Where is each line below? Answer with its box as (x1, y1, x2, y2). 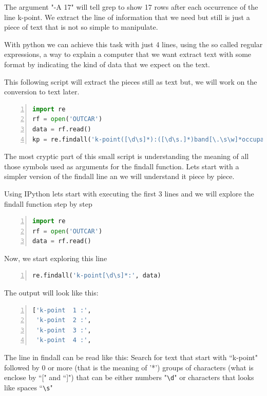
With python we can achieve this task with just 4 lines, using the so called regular (4, 38, 263, 49)
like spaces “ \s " (4, 382, 53, 392)
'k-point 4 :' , (36, 336, 91, 344)
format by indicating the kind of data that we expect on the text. (4, 58, 211, 69)
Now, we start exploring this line (4, 252, 107, 263)
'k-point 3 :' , (36, 326, 91, 334)
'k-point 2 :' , (36, 316, 91, 324)
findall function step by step (4, 198, 92, 209)
